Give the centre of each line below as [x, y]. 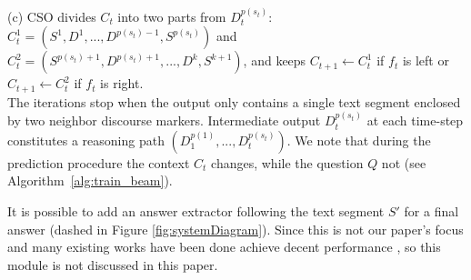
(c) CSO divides [52, 16]
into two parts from [172, 16]
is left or [426, 60]
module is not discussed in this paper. [113, 264]
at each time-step [415, 120]
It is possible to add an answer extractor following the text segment [196, 211]
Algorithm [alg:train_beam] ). [90, 180]
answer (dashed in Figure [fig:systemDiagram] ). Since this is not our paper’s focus [235, 229]
